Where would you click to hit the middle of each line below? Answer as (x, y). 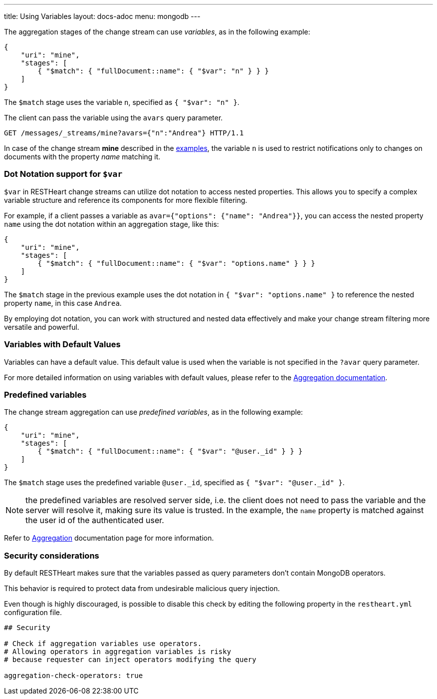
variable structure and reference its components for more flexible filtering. (126, 200)
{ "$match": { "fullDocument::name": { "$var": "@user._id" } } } (170, 451)
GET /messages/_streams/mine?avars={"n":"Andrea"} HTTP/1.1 (124, 133)
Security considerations (52, 555)
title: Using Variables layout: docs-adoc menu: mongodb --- (102, 16)
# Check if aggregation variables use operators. (103, 644)
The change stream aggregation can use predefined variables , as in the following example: (154, 412)
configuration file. (33, 612)
